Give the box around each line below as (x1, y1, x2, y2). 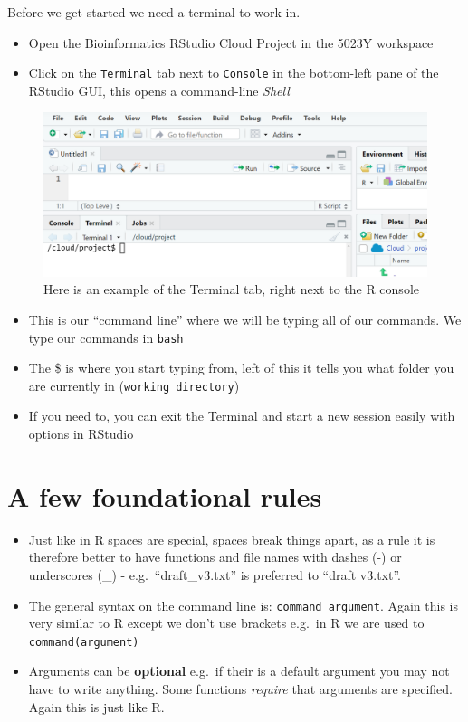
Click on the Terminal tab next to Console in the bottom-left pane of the (28, 63, 439, 82)
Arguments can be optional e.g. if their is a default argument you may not (28, 661, 450, 680)
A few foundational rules (7, 477, 322, 514)
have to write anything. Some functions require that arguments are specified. (28, 679, 453, 698)
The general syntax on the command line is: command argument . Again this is (28, 595, 459, 614)
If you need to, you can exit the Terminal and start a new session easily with (28, 406, 455, 425)
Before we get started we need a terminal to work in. (7, 3, 301, 21)
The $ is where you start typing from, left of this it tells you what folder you (28, 358, 454, 377)
